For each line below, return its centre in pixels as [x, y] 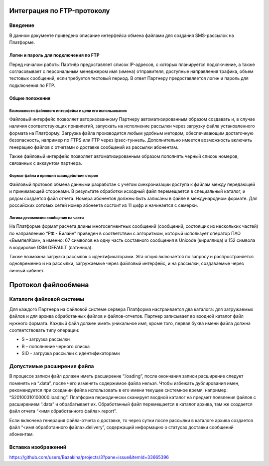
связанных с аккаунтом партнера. [46, 163]
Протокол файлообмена [49, 285]
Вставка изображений [38, 447]
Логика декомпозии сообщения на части [47, 218]
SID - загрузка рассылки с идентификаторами [71, 353]
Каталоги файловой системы [47, 299]
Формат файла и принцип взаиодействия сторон [54, 176]
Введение [22, 25]
